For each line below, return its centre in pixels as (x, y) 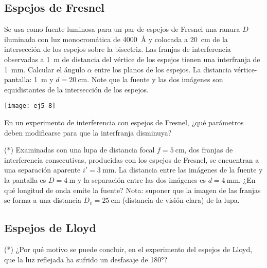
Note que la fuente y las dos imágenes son (157, 79)
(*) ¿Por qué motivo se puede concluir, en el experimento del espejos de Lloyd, (128, 249)
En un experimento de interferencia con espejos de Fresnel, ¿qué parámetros (124, 122)
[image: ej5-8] (30, 106)
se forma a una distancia (43, 200)
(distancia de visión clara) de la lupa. (181, 200)
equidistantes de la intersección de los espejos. (76, 89)
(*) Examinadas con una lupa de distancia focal (79, 150)
